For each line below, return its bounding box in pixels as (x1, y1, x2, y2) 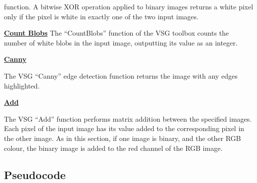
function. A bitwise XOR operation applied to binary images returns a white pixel (4, 1, 254, 11)
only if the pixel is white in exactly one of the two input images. (4, 11, 199, 21)
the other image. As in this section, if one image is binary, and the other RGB (4, 133, 241, 143)
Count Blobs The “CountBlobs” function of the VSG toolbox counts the (4, 28, 229, 38)
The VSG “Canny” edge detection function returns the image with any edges (4, 70, 238, 81)
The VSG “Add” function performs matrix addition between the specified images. (4, 113, 252, 124)
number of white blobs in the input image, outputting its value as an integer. (4, 37, 238, 47)
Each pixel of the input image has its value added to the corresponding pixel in (4, 123, 245, 134)
